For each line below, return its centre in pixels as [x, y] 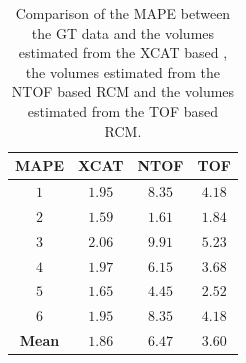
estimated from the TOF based [123, 110]
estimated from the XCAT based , [123, 52]
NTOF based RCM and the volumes [123, 91]
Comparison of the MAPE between [123, 13]
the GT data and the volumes [123, 32]
